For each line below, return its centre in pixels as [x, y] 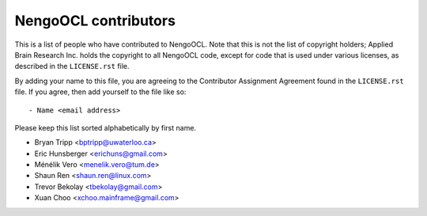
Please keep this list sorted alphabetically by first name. [106, 127]
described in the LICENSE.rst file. [72, 66]
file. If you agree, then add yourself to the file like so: [100, 92]
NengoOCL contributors [95, 21]
